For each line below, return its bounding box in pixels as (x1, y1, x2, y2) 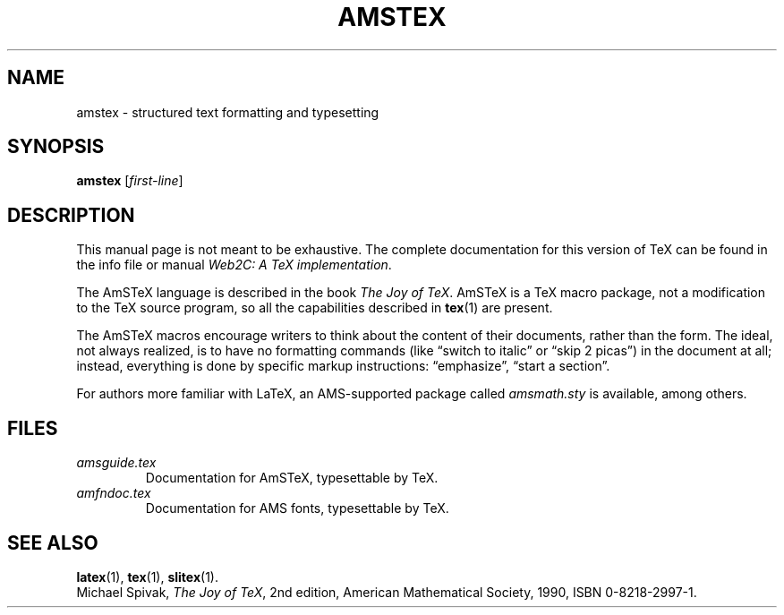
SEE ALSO (7, 531, 98, 554)
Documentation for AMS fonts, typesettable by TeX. (145, 500, 449, 517)
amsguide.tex (76, 455, 157, 471)
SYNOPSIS (7, 135, 105, 158)
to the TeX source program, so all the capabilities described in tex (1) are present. (76, 300, 553, 316)
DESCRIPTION (7, 203, 135, 226)
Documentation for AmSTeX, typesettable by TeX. (145, 470, 439, 486)
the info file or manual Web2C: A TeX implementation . (76, 257, 392, 273)
